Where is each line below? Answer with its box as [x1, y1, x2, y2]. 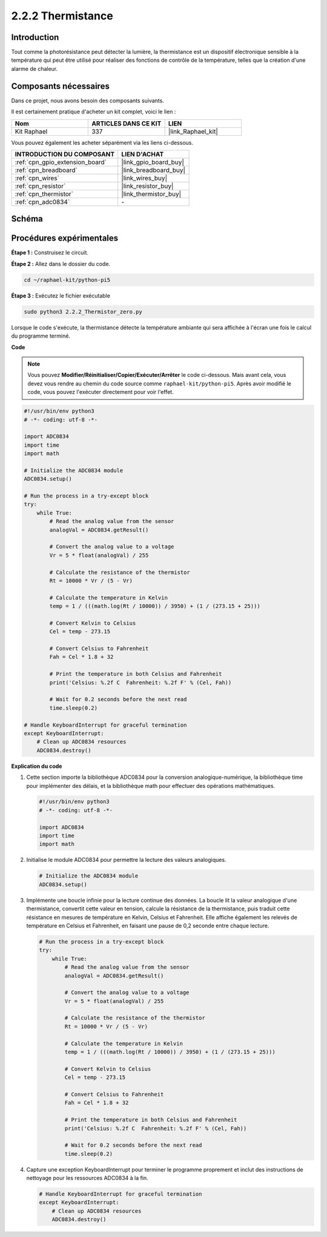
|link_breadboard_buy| [121, 165, 186, 174]
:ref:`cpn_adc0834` [15, 198, 70, 206]
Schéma [11, 214, 44, 224]
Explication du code [11, 762, 62, 770]
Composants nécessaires [11, 81, 110, 91]
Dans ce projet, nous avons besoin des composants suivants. [11, 97, 165, 104]
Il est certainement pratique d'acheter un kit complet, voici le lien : [11, 108, 176, 115]
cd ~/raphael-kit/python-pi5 [24, 276, 111, 283]
